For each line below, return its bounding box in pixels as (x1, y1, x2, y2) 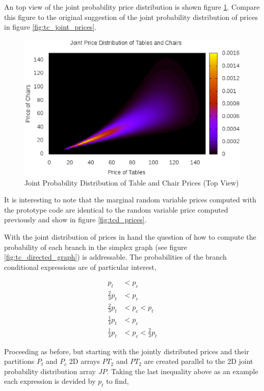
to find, (106, 376, 129, 386)
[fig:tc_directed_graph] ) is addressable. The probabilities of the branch (4, 251, 227, 262)
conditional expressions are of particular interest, (4, 261, 156, 272)
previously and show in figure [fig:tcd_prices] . (4, 214, 147, 225)
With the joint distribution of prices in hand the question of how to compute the (4, 231, 256, 242)
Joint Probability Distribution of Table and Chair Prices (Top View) (24, 177, 239, 188)
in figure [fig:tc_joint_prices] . (4, 21, 97, 32)
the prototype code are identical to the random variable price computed (4, 204, 228, 215)
